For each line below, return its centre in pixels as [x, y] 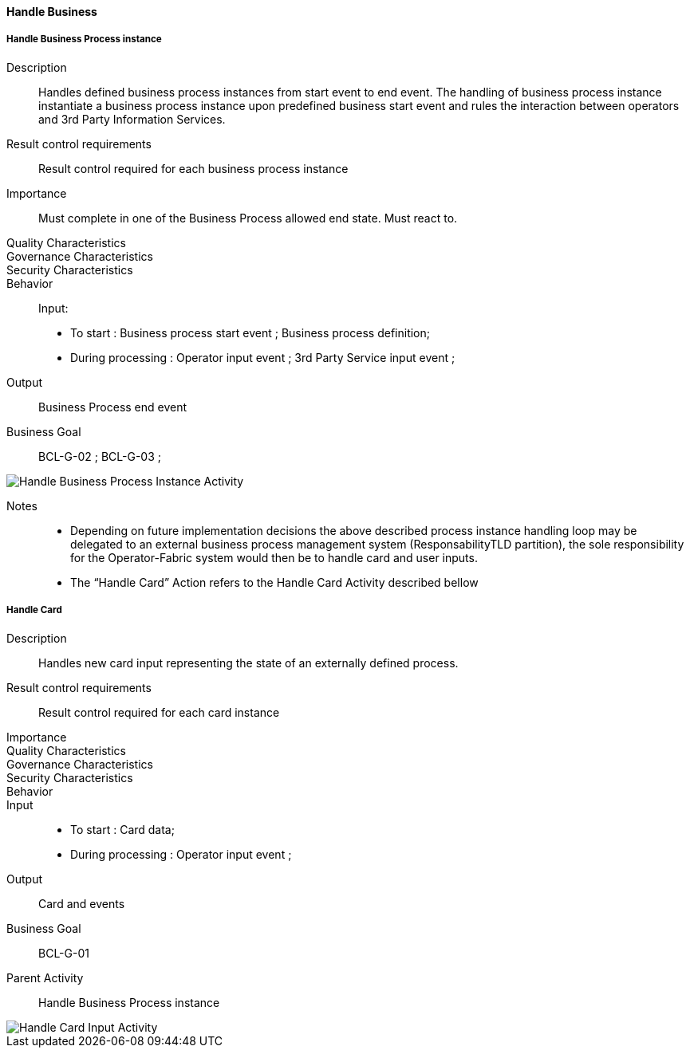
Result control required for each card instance [159, 712]
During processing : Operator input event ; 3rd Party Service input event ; [263, 357]
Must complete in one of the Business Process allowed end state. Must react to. [248, 218]
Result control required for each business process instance [193, 168]
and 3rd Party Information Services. [132, 119]
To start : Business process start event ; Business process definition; [250, 332]
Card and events [82, 903]
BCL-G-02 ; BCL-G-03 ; [100, 456]
